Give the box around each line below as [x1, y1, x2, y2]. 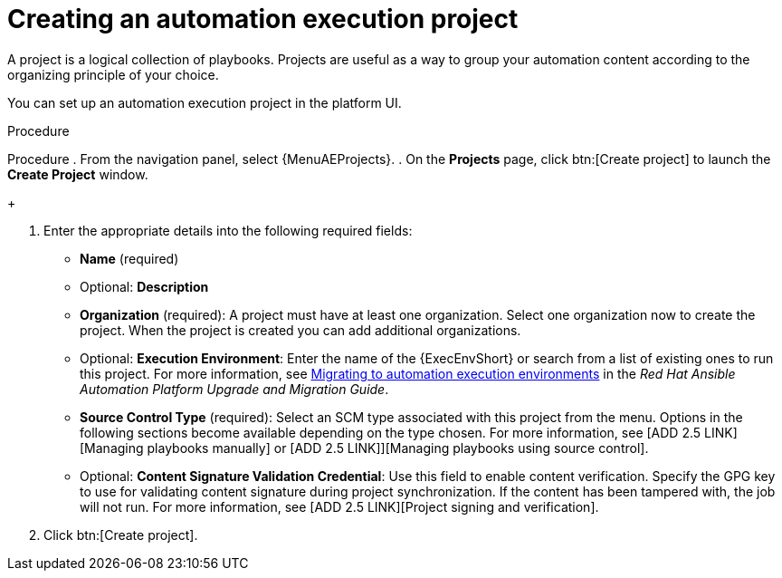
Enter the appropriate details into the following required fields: [43, 222, 413, 238]
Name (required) [80, 250, 179, 266]
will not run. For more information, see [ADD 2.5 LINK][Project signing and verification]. [80, 498, 599, 515]
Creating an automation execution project [7, 4, 519, 34]
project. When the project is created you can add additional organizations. [80, 322, 521, 338]
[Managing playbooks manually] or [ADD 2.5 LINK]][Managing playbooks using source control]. [80, 439, 649, 456]
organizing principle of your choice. [7, 66, 219, 82]
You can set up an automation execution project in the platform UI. [7, 94, 402, 111]
